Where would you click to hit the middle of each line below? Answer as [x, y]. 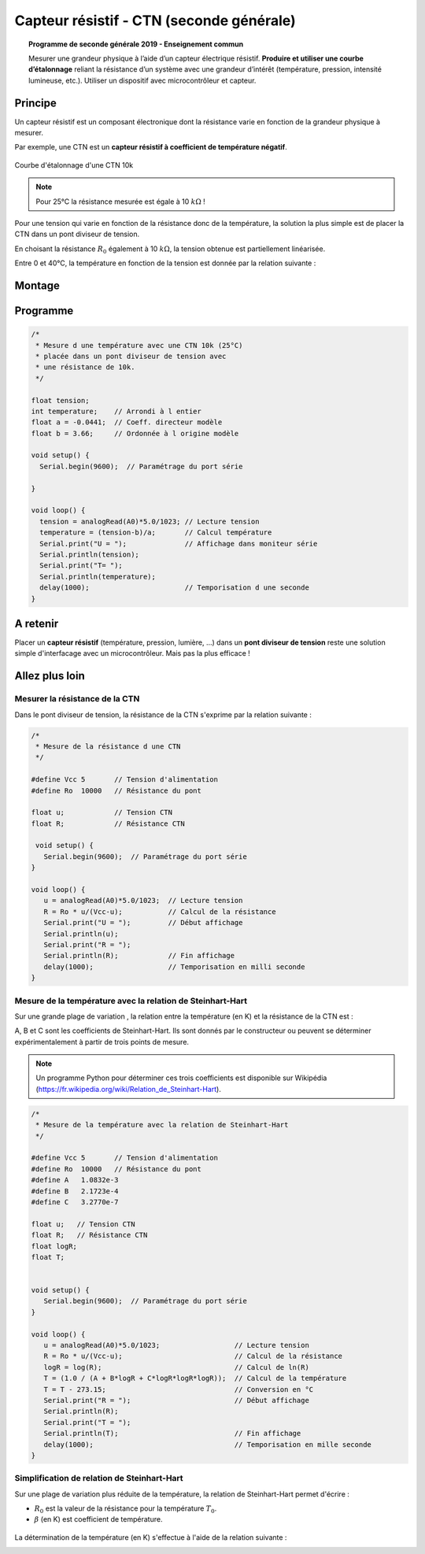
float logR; [54, 1246]
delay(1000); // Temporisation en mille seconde [207, 1444]
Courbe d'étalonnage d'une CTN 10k [74, 165]
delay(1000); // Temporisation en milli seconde [174, 967]
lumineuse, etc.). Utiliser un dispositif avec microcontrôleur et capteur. [142, 80]
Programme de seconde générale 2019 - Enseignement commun [136, 44]
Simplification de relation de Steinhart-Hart [99, 1478]
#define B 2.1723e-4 [75, 1191]
